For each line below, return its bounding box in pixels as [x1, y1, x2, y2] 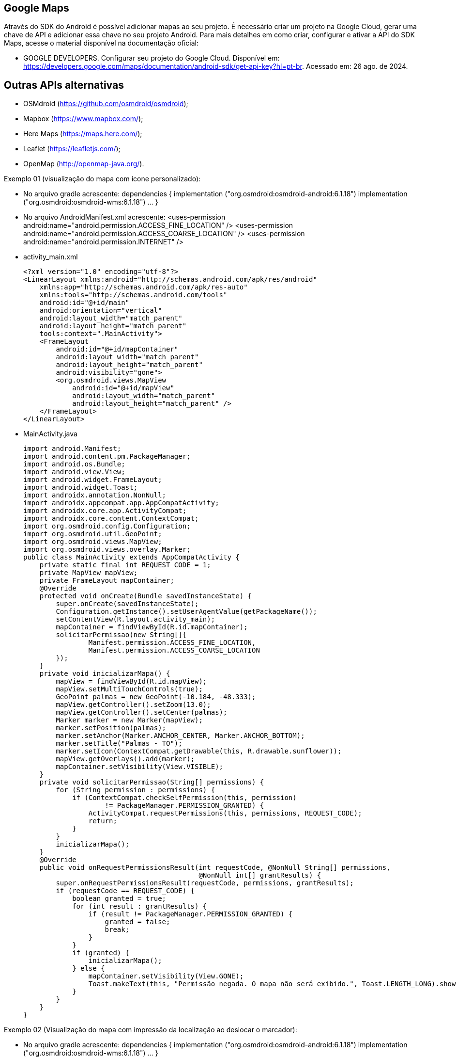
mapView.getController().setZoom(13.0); [56, 701, 211, 709]
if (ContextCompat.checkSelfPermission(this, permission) [72, 794, 297, 802]
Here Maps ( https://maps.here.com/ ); [23, 129, 142, 138]
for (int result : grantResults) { [72, 902, 207, 911]
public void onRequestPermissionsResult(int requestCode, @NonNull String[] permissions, [39, 864, 391, 872]
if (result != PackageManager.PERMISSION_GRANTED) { [88, 910, 293, 918]
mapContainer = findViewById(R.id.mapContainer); [56, 623, 248, 631]
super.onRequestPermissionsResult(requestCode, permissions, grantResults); [56, 879, 354, 887]
